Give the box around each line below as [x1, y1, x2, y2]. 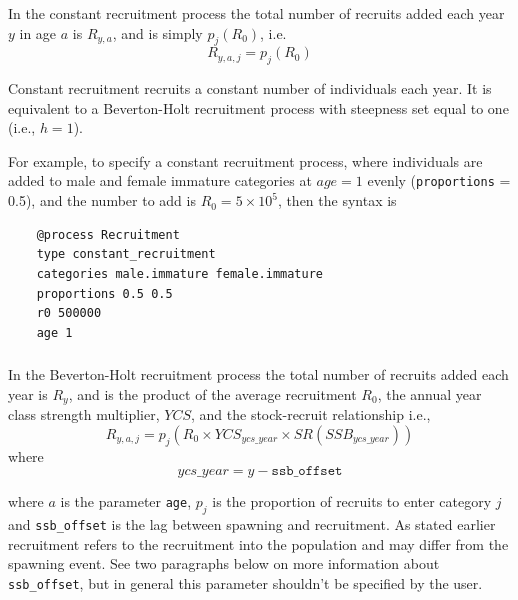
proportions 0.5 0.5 [36, 286, 173, 301]
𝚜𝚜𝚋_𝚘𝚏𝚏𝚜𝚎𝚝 [271, 464, 343, 479]
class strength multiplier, [8, 404, 160, 425]
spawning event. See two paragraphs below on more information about [8, 553, 440, 574]
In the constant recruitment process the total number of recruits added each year [8, 2, 505, 23]
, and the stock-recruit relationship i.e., [191, 404, 431, 425]
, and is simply [112, 22, 203, 43]
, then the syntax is [277, 190, 397, 211]
